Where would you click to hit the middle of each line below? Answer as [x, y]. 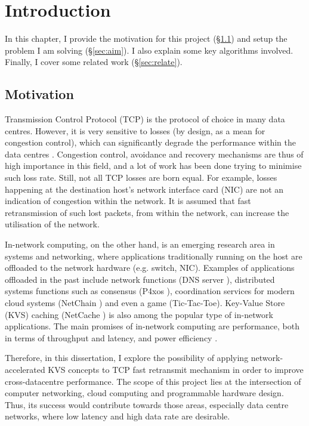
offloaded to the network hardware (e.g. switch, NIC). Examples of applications [150, 268]
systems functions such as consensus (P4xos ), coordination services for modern [150, 291]
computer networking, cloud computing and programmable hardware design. [144, 393]
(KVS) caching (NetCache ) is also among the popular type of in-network [139, 314]
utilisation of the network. [52, 224]
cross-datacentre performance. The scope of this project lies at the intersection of [153, 381]
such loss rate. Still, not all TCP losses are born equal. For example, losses [141, 177]
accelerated [25, 369]
